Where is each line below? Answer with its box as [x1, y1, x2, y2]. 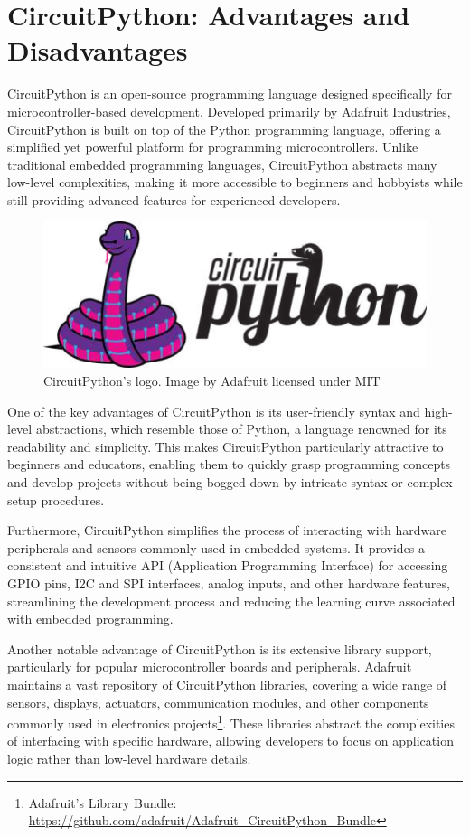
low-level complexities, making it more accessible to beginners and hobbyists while [7, 173, 463, 192]
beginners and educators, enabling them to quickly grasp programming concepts [7, 455, 451, 474]
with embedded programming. [7, 609, 174, 628]
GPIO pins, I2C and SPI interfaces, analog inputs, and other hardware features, [7, 573, 450, 592]
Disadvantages [7, 32, 188, 69]
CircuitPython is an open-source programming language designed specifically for [7, 84, 452, 103]
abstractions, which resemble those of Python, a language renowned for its [35, 419, 447, 438]
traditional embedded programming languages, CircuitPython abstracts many [7, 155, 437, 174]
